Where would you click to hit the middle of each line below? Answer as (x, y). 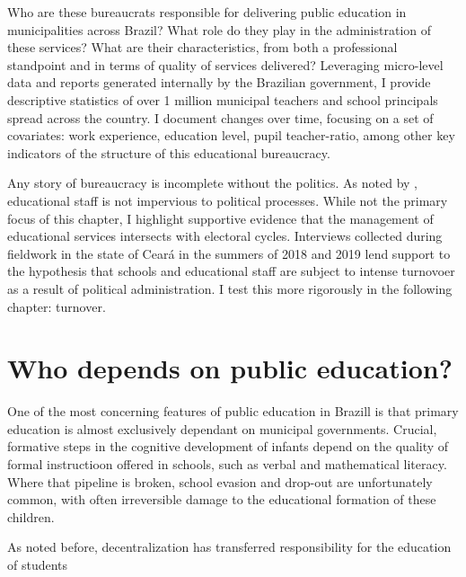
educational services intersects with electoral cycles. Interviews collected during (225, 236)
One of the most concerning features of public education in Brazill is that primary (233, 411)
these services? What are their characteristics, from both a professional (202, 47)
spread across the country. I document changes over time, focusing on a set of (220, 117)
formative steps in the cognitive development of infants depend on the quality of (228, 446)
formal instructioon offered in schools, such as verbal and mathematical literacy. (227, 464)
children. (31, 516)
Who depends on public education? (230, 368)
